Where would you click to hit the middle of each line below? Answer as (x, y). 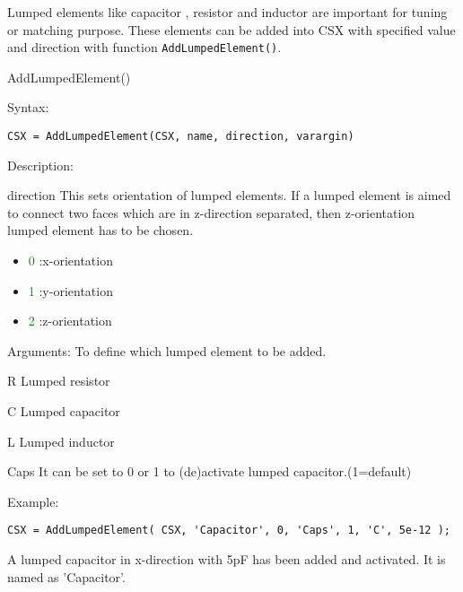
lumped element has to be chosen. (100, 230)
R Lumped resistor (59, 381)
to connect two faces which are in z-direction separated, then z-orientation (211, 212)
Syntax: (28, 107)
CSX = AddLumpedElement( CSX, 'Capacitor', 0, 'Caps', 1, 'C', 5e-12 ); (229, 531)
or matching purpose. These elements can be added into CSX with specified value (231, 29)
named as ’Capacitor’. (66, 576)
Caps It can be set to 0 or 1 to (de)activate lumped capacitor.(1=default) (210, 471)
